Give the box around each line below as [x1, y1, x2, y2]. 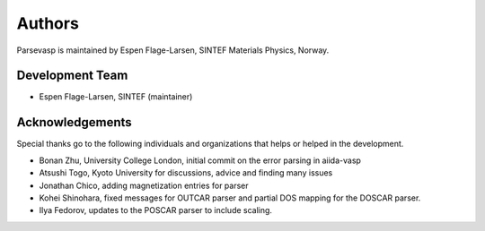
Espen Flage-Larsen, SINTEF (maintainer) [39, 91, 193, 102]
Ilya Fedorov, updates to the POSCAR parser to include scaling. [39, 205, 273, 216]
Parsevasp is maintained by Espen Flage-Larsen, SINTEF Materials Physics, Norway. [16, 45, 330, 56]
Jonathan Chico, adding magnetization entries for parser [39, 180, 249, 191]
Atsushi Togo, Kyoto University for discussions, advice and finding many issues [39, 167, 333, 178]
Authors [16, 13, 80, 33]
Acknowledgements [16, 115, 132, 130]
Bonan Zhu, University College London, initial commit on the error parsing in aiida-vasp [39, 155, 361, 166]
